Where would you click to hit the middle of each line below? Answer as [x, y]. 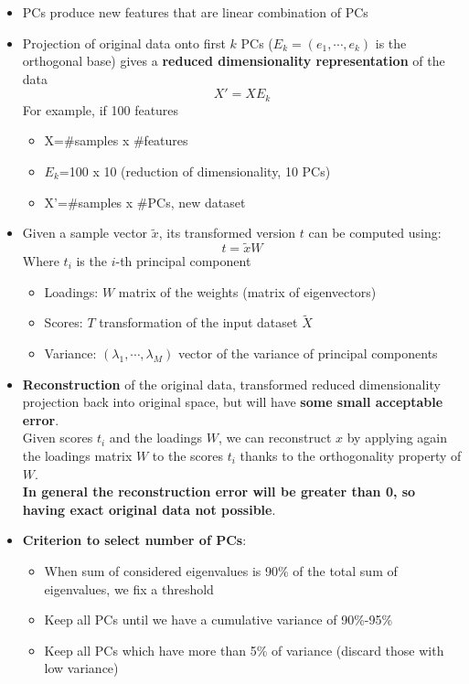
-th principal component [183, 261]
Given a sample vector [85, 233]
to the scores [188, 455]
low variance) [81, 668]
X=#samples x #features [116, 140]
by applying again [397, 438]
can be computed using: [375, 233]
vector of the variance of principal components [308, 353]
